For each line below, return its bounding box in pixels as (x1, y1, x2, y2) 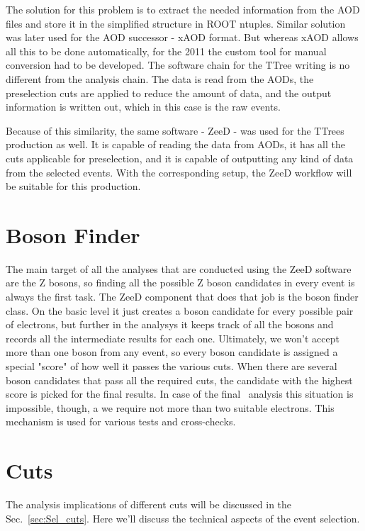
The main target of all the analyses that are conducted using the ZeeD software (6, 261, 352, 276)
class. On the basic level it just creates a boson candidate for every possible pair (6, 303, 354, 318)
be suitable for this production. (6, 179, 141, 194)
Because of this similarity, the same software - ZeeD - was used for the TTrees (6, 123, 344, 138)
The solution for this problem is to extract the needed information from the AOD (6, 2, 360, 16)
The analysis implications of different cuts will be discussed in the (6, 497, 292, 512)
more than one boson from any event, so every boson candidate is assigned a (6, 345, 338, 359)
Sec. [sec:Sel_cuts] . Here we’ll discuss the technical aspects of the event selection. (6, 510, 360, 525)
